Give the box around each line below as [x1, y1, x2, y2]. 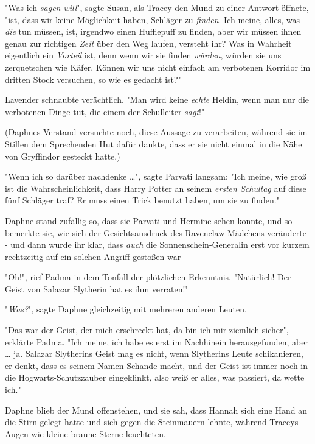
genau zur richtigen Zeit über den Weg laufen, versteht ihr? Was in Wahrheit [5, 37, 292, 49]
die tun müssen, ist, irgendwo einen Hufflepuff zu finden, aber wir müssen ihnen [5, 25, 302, 38]
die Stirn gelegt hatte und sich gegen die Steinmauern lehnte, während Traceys [5, 415, 299, 428]
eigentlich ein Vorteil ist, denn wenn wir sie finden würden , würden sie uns [5, 49, 282, 62]
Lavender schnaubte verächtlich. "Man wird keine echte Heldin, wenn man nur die [5, 93, 310, 106]
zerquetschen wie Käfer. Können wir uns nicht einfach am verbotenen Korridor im [5, 60, 311, 73]
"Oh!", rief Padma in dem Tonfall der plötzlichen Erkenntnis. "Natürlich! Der [5, 270, 291, 283]
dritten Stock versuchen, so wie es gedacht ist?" [5, 72, 181, 85]
